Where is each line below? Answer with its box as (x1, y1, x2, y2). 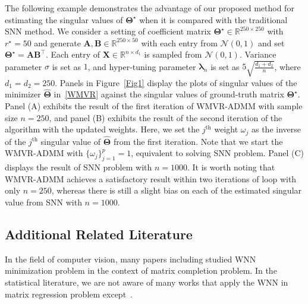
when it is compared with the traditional (139, 13, 288, 26)
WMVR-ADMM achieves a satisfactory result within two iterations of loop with (5, 172, 297, 185)
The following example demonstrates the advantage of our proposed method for (5, 2, 294, 14)
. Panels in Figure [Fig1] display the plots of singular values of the (55, 76, 297, 88)
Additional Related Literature (5, 224, 193, 243)
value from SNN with (5, 195, 82, 208)
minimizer (5, 88, 41, 100)
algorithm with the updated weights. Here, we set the (5, 123, 200, 135)
